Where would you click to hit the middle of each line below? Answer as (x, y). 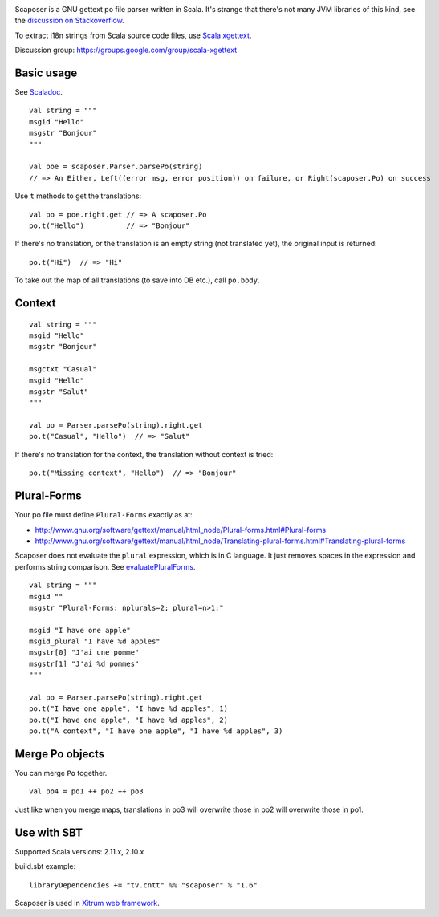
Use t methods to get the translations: (78, 196)
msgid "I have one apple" (80, 630)
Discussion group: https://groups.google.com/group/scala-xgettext (126, 50)
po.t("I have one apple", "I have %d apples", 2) (129, 720)
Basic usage (46, 73)
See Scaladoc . (39, 92)
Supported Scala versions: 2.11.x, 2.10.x (79, 851)
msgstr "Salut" (59, 392)
